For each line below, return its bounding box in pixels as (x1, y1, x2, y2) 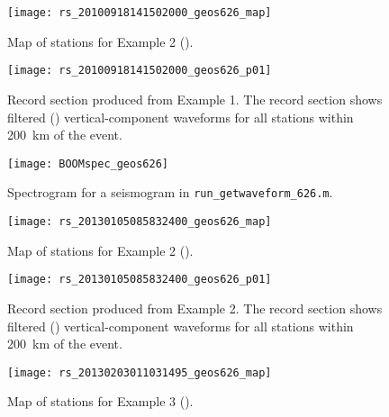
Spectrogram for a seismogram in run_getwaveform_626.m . (7, 183, 333, 202)
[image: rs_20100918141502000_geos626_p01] (7, 64, 272, 77)
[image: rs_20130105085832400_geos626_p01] (7, 273, 272, 286)
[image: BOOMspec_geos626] (7, 157, 168, 170)
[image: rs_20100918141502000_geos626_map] (7, 6, 272, 19)
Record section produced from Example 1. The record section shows (7, 89, 383, 108)
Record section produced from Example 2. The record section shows (7, 298, 383, 317)
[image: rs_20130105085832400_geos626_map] (7, 215, 272, 228)
